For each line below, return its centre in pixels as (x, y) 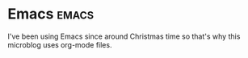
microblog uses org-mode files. (60, 44)
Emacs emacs (51, 14)
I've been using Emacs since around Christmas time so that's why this (124, 36)
